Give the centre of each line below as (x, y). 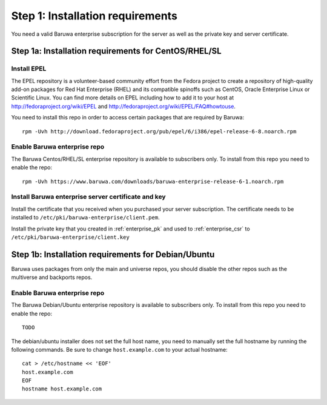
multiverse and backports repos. (52, 277)
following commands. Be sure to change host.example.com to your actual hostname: (119, 349)
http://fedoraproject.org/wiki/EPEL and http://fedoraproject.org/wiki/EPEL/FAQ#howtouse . (124, 106)
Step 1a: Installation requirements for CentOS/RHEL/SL (116, 51)
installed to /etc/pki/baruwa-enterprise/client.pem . (85, 218)
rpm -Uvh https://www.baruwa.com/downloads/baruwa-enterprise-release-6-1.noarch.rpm (153, 181)
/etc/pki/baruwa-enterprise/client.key (70, 237)
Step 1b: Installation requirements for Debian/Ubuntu (113, 254)
